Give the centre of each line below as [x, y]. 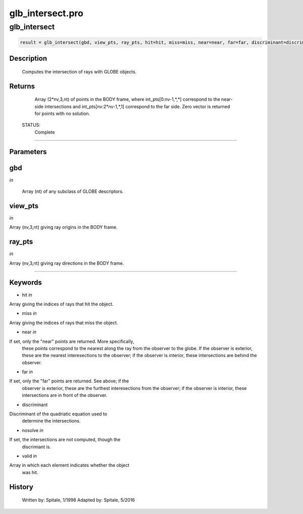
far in [27, 372]
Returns [22, 86]
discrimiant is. [37, 447]
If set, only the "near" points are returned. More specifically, [72, 341]
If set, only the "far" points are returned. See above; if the [69, 381]
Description [28, 58]
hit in [27, 295]
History [21, 487]
